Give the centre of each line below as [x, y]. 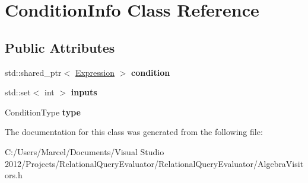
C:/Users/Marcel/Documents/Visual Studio [85, 151]
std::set [18, 92]
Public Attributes [60, 47]
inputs [84, 92]
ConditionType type [43, 112]
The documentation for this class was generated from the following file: [134, 132]
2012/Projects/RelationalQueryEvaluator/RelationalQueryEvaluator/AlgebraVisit [154, 163]
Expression [95, 72]
